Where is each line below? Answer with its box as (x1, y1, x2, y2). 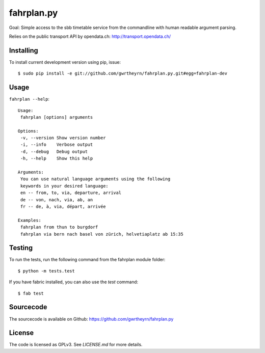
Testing (9, 244, 33, 252)
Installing (9, 46, 39, 54)
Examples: (18, 217, 41, 223)
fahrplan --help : (9, 96, 50, 102)
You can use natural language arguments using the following (20, 176, 171, 182)
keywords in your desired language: (20, 183, 109, 189)
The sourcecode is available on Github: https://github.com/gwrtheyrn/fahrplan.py (9, 316, 174, 322)
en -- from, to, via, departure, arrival (20, 190, 122, 196)
